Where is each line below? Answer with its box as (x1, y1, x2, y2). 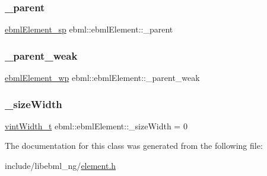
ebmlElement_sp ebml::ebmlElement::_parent (5, 23, 173, 35)
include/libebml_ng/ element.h (5, 159, 116, 172)
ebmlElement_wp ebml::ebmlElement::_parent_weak (5, 71, 200, 84)
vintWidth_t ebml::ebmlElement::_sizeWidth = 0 (5, 119, 187, 132)
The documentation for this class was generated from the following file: (5, 139, 263, 152)
